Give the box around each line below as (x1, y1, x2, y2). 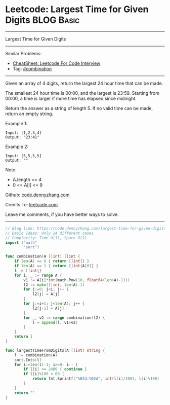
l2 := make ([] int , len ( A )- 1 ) (23, 282, 85, 287)
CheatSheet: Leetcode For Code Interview (12, 60, 101, 66)
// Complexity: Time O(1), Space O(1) (5, 235, 87, 240)
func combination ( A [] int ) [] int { (5, 254, 80, 259)
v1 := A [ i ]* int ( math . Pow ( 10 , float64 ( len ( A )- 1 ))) (23, 277, 130, 282)
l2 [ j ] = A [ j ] (32, 291, 60, 297)
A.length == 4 (12, 176, 42, 182)
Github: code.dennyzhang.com (5, 192, 70, 198)
